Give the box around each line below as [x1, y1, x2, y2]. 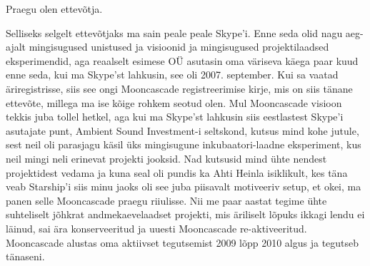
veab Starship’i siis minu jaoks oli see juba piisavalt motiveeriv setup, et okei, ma [6, 179, 361, 194]
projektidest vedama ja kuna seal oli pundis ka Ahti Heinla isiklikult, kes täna [6, 165, 348, 180]
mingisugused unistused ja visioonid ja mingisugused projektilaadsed [29, 39, 329, 54]
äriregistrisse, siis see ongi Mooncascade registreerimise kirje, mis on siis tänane [6, 81, 353, 96]
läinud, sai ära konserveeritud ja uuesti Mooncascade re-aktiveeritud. [6, 220, 307, 235]
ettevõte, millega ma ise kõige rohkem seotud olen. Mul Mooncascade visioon [6, 95, 342, 110]
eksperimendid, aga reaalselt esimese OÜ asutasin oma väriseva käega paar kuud [6, 53, 359, 68]
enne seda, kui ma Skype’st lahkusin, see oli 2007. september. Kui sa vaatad [6, 67, 339, 82]
